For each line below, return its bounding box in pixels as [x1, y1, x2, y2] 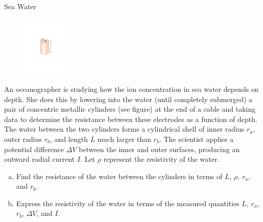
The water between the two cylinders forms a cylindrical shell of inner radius [4, 124, 245, 134]
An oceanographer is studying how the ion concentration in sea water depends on [4, 83, 259, 94]
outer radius [4, 133, 42, 144]
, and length [50, 133, 88, 144]
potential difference [4, 143, 64, 154]
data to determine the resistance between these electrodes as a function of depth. [4, 113, 257, 124]
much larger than [97, 133, 151, 144]
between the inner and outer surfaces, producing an [79, 143, 240, 154]
